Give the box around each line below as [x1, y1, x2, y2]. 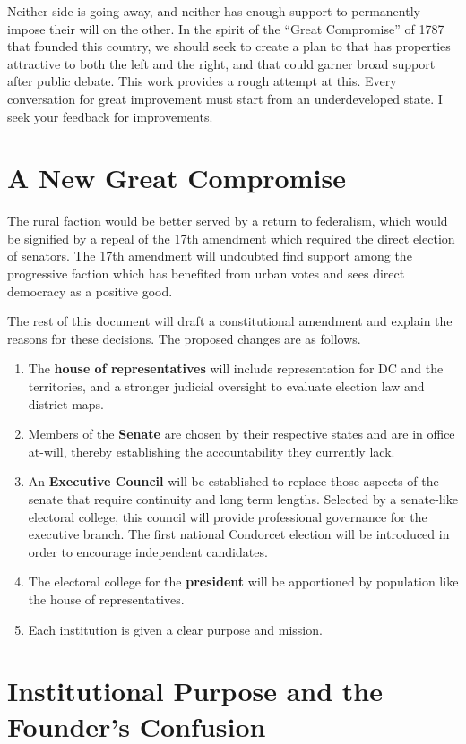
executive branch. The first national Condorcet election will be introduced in [28, 525, 450, 543]
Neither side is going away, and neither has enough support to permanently [7, 2, 420, 20]
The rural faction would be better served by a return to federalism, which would [7, 211, 448, 230]
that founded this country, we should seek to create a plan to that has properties [7, 37, 451, 56]
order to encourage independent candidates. [28, 542, 268, 560]
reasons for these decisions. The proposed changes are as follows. [7, 329, 361, 347]
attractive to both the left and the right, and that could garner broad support [7, 54, 436, 73]
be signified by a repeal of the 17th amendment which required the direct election [7, 228, 455, 247]
